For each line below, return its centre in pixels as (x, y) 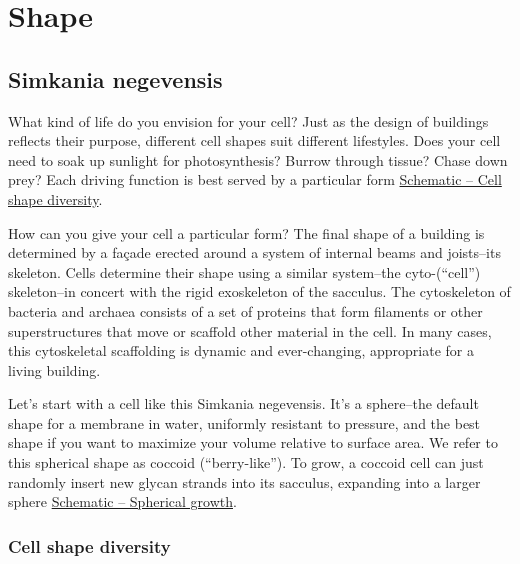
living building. (54, 369)
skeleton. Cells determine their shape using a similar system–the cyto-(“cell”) (244, 271)
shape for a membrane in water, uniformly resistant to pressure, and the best (244, 422)
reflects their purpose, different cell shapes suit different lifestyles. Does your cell (254, 140)
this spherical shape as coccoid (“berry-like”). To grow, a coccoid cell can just (246, 462)
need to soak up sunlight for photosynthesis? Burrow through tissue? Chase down (258, 159)
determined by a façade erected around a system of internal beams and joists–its (254, 252)
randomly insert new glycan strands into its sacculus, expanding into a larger (244, 481)
